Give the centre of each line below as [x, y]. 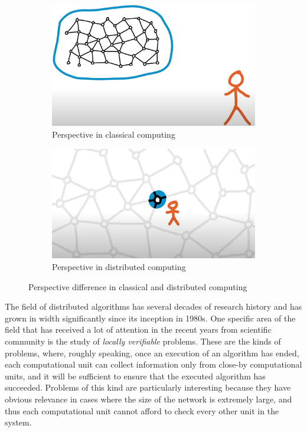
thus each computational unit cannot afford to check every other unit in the [142, 410]
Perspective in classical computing [114, 134]
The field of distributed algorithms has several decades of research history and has [153, 306]
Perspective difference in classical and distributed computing [138, 286]
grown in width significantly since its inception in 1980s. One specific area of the [150, 318]
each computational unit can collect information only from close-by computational [153, 364]
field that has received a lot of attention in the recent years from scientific [138, 329]
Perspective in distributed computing [119, 267]
